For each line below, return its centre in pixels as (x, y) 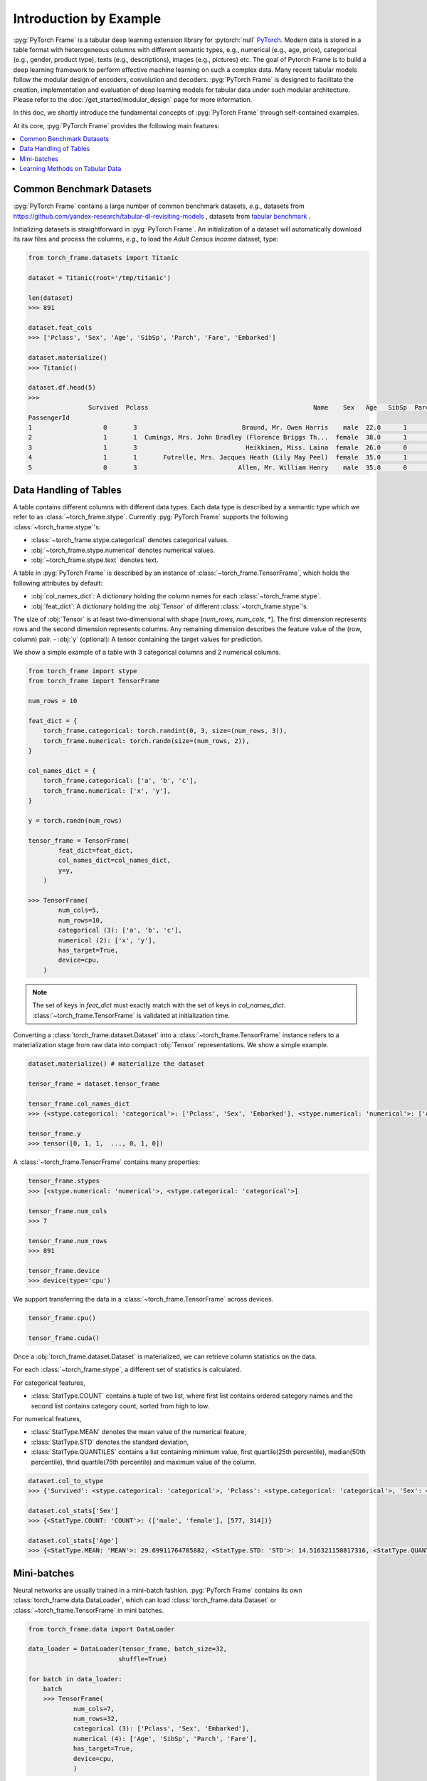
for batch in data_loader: (75, 1679)
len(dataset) (51, 298)
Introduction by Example (87, 19)
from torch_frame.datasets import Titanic (103, 258)
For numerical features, (47, 1419)
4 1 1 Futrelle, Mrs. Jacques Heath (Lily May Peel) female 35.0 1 (217, 457)
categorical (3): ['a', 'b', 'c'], (120, 930)
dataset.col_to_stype (66, 1481)
